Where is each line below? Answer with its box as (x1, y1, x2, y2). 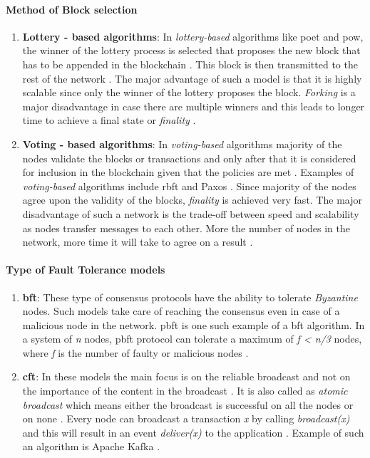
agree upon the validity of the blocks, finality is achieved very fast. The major (22, 192, 362, 207)
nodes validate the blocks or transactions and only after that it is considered (22, 150, 356, 165)
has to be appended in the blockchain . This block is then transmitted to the (22, 56, 358, 71)
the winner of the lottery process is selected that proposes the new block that (22, 43, 361, 58)
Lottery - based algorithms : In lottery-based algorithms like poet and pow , (22, 28, 364, 43)
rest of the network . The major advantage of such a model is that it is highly (22, 71, 362, 85)
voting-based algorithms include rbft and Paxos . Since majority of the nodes (22, 178, 356, 193)
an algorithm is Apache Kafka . (22, 439, 160, 454)
